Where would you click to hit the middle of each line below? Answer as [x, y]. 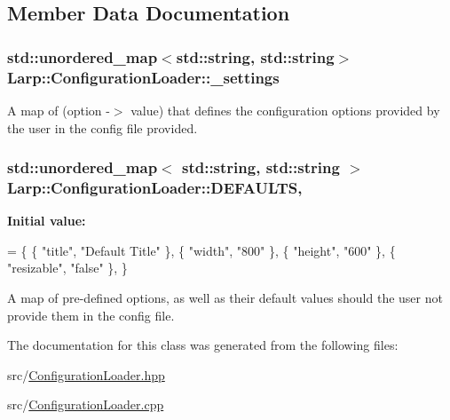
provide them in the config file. [91, 315]
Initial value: [47, 221]
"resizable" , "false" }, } [67, 268]
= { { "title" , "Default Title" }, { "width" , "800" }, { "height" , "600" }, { [201, 250]
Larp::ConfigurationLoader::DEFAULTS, [155, 187]
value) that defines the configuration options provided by [285, 110]
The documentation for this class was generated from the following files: [203, 345]
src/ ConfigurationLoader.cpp [86, 404]
